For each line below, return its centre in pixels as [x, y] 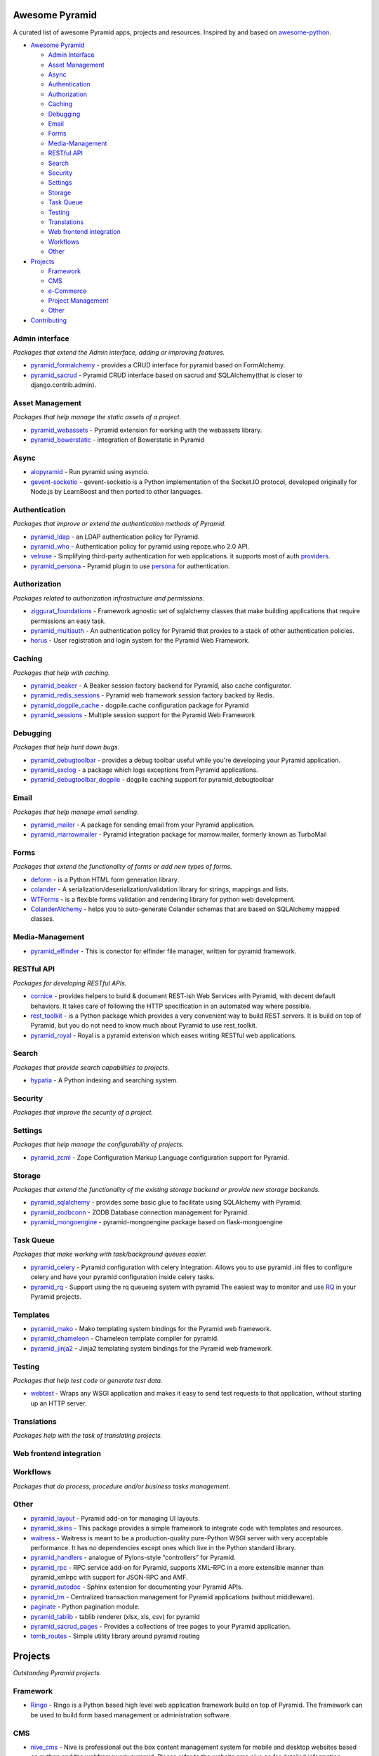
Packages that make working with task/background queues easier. [110, 1254]
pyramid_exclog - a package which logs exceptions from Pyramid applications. [145, 770]
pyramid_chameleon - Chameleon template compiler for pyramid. [125, 1339]
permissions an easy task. [68, 621]
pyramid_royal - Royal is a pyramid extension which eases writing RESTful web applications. [164, 1035]
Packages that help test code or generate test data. [88, 1380]
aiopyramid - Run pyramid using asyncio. [90, 472]
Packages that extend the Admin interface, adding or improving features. [119, 352]
